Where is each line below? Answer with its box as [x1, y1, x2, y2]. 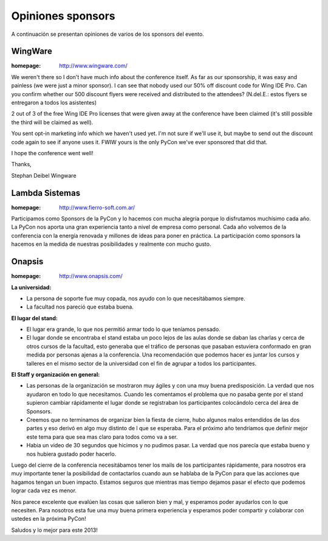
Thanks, [11, 161, 32, 168]
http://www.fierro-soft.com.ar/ [59, 204, 135, 211]
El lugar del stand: [11, 314, 58, 322]
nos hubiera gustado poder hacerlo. [26, 450, 117, 458]
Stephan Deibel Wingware [11, 172, 77, 179]
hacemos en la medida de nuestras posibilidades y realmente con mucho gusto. [11, 240, 211, 248]
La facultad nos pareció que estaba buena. [26, 303, 134, 310]
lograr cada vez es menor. [11, 487, 77, 494]
